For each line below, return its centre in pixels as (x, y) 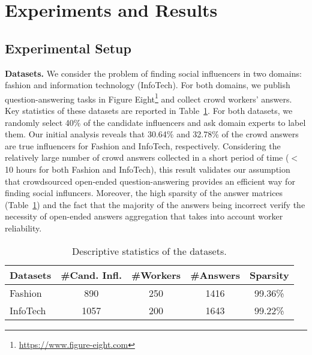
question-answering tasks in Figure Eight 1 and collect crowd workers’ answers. (148, 98)
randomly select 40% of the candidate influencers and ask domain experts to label (155, 122)
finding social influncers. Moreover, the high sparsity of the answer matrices (144, 193)
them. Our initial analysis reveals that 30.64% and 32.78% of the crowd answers (152, 134)
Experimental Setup (68, 48)
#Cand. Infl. (91, 275)
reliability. (23, 228)
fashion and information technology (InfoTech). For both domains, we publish (148, 85)
